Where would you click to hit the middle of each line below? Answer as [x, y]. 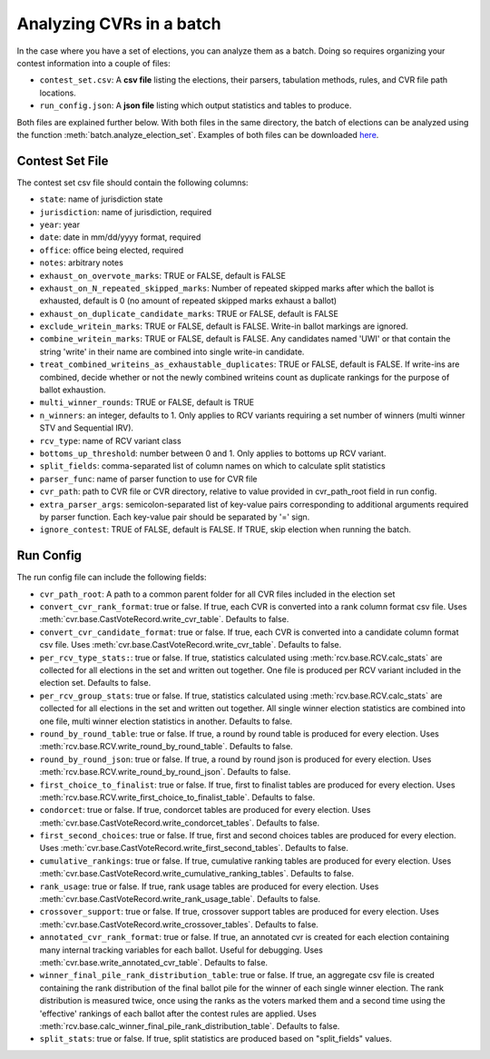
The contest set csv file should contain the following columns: [132, 183]
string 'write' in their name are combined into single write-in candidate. [172, 351]
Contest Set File [63, 160]
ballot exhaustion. [73, 390]
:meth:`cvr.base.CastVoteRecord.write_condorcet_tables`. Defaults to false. [180, 823]
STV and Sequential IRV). [87, 428]
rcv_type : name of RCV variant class [110, 440]
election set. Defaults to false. [95, 683]
